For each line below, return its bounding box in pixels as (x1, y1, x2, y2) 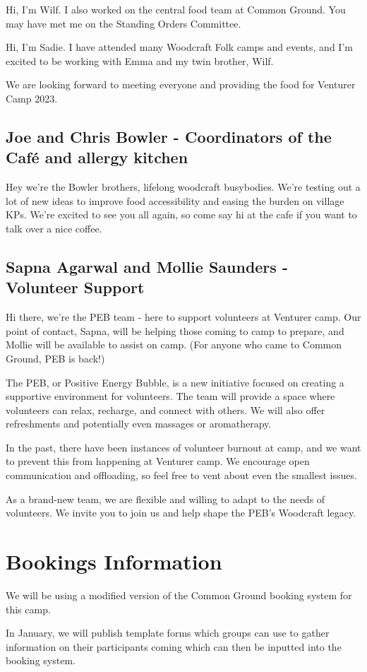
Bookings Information (6, 547, 222, 576)
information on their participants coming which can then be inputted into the (6, 639, 342, 654)
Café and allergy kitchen (6, 146, 188, 168)
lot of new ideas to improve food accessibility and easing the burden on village (6, 193, 344, 208)
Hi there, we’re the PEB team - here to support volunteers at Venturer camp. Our (6, 310, 361, 324)
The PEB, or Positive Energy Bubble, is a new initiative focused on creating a (6, 375, 344, 389)
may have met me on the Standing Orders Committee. (6, 16, 241, 30)
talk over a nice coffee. (6, 220, 102, 235)
